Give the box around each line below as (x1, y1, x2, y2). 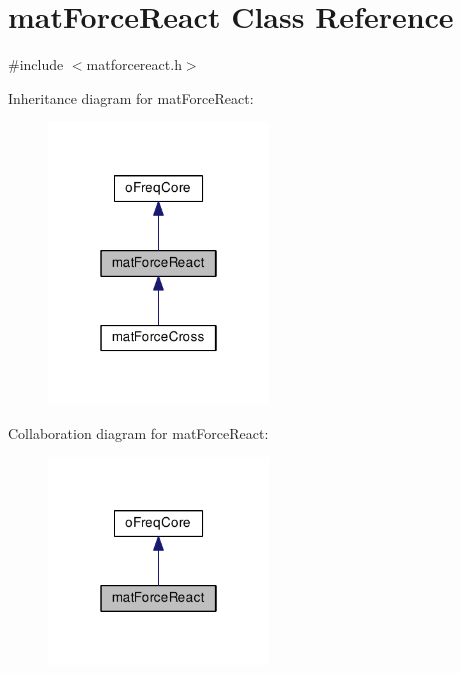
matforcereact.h (86, 54, 182, 75)
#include (8, 54, 64, 75)
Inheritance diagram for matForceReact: (8, 87, 254, 108)
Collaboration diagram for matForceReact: (8, 422, 269, 443)
